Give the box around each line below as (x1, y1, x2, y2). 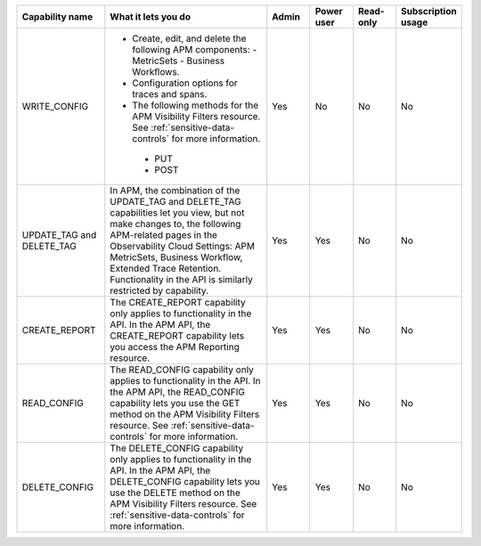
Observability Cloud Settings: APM (110, 240, 256, 252)
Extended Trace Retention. (110, 263, 222, 274)
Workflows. (132, 66, 180, 77)
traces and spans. (132, 88, 208, 100)
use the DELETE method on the (110, 486, 240, 499)
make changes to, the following (110, 218, 241, 230)
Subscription (401, 5, 458, 17)
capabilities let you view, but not (110, 207, 245, 218)
